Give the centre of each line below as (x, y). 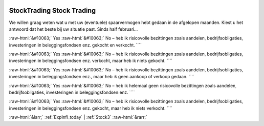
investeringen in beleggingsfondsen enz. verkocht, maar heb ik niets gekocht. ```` (91, 61)
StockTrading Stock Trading (53, 10)
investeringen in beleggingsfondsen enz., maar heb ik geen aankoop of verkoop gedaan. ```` (102, 77)
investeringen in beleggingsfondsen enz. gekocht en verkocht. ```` (75, 45)
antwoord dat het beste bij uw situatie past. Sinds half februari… (74, 29)
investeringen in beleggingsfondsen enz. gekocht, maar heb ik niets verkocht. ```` (91, 108)
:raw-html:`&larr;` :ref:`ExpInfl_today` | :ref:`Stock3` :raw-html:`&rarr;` (78, 117)
